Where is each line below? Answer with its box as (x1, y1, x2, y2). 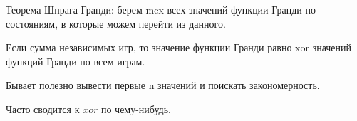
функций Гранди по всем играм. (6, 53, 145, 68)
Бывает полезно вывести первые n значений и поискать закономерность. (6, 78, 320, 93)
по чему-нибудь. (100, 101, 171, 116)
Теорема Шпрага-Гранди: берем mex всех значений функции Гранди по (6, 2, 316, 16)
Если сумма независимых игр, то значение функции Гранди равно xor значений (6, 40, 352, 55)
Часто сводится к (6, 101, 80, 116)
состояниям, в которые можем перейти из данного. (6, 16, 226, 31)
